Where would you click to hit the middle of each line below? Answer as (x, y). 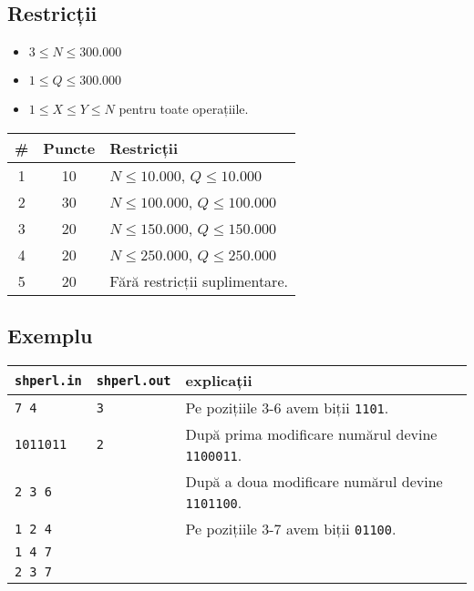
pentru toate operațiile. (184, 109)
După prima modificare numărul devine (311, 434)
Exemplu (50, 336)
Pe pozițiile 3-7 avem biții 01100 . (291, 529)
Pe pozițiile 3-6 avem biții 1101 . (287, 408)
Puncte (69, 148)
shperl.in (48, 380)
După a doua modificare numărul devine (314, 481)
